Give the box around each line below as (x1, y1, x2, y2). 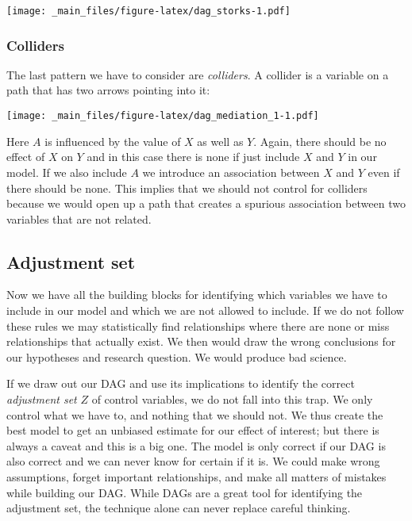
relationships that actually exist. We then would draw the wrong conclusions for (6, 333, 396, 350)
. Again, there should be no (253, 132, 387, 149)
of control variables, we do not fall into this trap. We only (91, 391, 373, 408)
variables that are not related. (6, 210, 152, 227)
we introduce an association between (142, 163, 320, 180)
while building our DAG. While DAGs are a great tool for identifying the (6, 484, 363, 500)
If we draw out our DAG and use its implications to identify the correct (6, 375, 355, 392)
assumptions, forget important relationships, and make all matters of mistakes (6, 469, 387, 485)
